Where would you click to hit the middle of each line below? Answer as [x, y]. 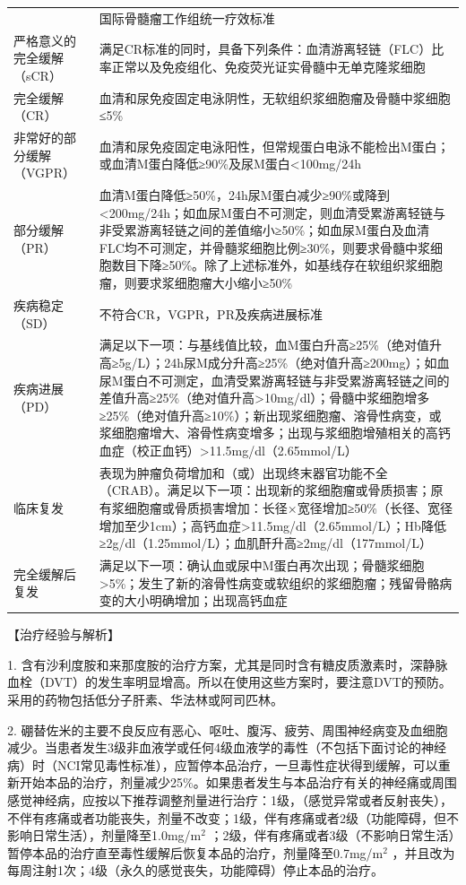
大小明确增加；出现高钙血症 [206, 600]
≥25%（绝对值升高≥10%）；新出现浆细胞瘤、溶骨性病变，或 [270, 415]
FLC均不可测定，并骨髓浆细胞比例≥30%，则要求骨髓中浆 [265, 247]
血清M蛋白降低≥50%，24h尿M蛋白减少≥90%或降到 [244, 195]
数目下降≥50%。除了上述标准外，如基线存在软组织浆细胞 [277, 265]
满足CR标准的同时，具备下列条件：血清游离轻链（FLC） [265, 49]
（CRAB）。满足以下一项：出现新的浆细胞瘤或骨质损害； [265, 490]
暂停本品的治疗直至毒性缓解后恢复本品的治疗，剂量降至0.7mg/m [195, 852]
